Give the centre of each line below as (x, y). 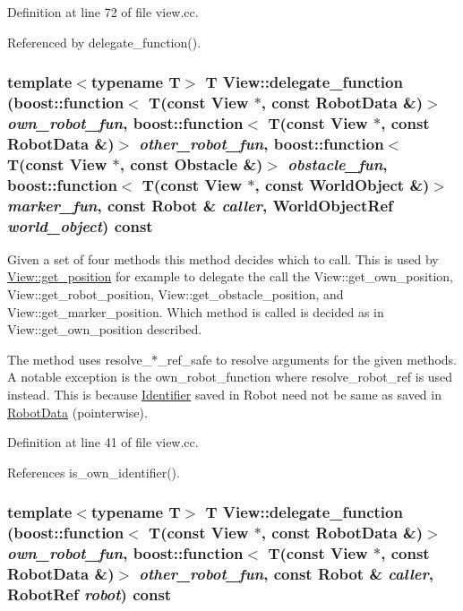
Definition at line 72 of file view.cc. (103, 12)
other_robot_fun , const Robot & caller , (286, 574)
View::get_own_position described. (105, 329)
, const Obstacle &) (191, 164)
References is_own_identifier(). (94, 472)
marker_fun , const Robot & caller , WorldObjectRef (200, 205)
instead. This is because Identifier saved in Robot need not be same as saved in (224, 395)
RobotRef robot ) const (90, 594)
